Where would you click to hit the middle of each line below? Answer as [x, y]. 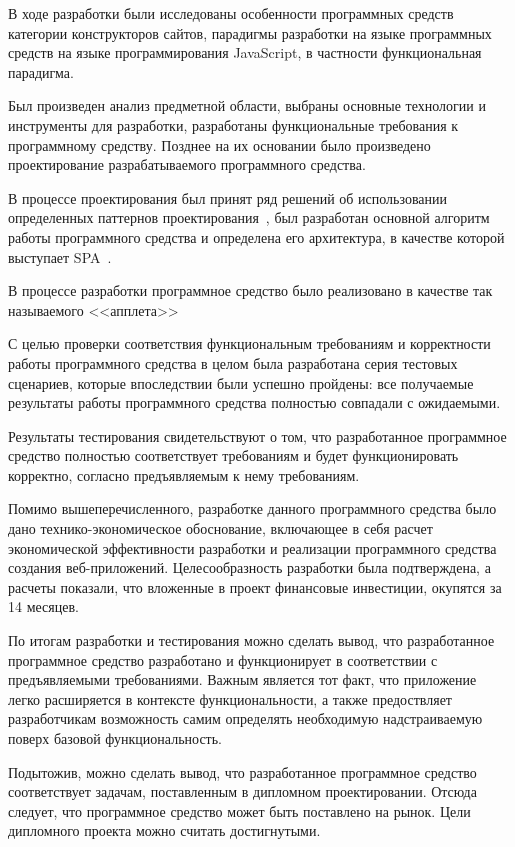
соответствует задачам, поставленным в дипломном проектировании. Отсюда [242, 791]
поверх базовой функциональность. [115, 738]
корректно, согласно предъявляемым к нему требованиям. [184, 474]
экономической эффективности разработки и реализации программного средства [252, 547]
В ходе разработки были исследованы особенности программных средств [231, 13]
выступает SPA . [60, 256]
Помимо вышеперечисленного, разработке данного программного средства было [252, 508]
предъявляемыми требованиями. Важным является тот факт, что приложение [242, 679]
